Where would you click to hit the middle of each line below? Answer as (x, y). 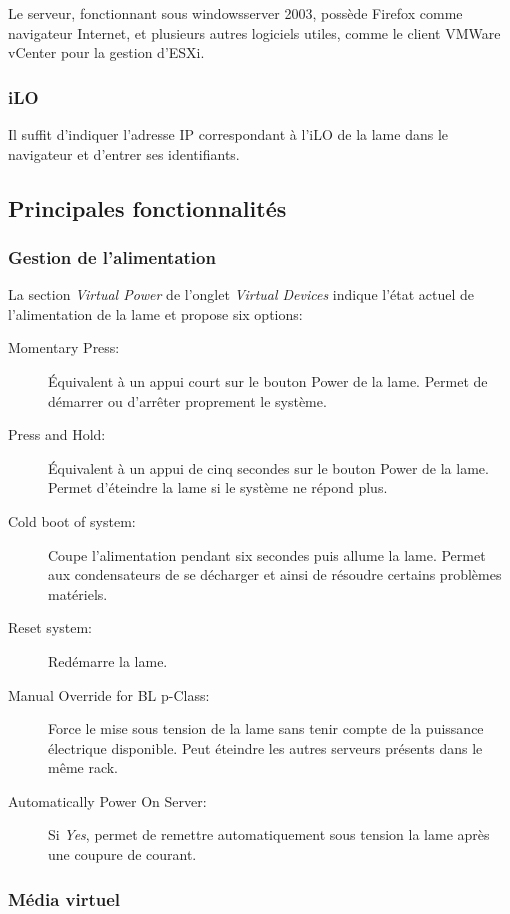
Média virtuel (64, 898)
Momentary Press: (64, 347)
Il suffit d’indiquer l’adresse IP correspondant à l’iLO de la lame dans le (228, 134)
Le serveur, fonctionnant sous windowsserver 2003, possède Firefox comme (235, 13)
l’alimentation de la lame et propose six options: (155, 313)
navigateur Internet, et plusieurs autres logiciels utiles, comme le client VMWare (254, 32)
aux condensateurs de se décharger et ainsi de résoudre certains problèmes (275, 574)
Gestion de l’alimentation (112, 256)
